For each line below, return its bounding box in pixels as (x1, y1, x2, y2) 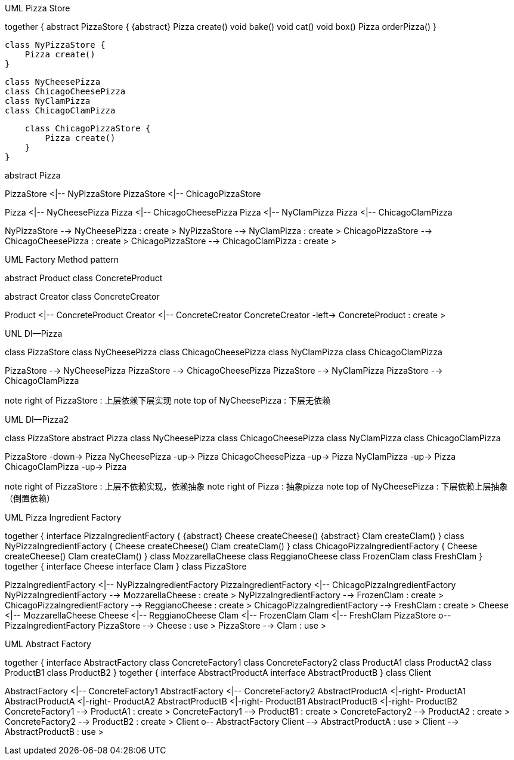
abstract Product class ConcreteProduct (5, 273, 163, 283)
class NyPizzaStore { (5, 40, 106, 50)
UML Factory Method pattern (5, 254, 119, 264)
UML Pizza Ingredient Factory (5, 512, 122, 522)
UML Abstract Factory (5, 639, 91, 649)
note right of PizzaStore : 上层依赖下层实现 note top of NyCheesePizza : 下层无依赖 (5, 395, 330, 405)
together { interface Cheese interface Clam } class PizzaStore (5, 561, 247, 571)
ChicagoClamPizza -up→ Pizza (5, 461, 127, 472)
